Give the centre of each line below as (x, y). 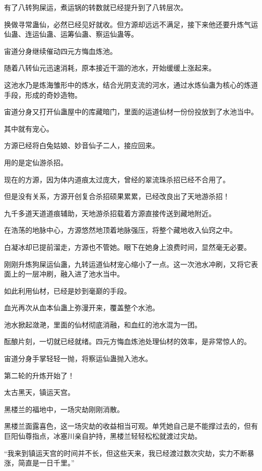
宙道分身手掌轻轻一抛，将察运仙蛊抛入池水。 (78, 358)
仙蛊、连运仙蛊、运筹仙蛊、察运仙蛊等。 (71, 34)
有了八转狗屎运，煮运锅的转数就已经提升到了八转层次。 (96, 7)
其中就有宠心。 (29, 128)
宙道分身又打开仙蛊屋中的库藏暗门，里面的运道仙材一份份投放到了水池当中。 (131, 112)
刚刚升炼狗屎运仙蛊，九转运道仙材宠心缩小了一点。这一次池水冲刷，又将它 (127, 264)
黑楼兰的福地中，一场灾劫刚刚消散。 (64, 409)
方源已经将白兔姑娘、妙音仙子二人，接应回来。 (82, 145)
